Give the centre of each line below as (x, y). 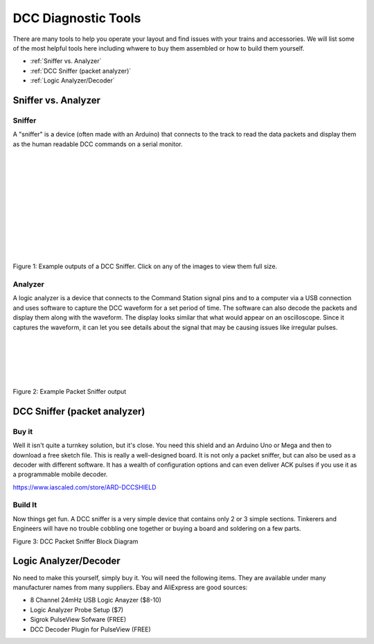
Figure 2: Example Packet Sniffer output (70, 391)
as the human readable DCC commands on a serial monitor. (98, 144)
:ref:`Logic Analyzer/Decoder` (73, 80)
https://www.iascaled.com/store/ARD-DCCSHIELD (84, 487)
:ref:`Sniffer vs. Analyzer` (66, 61)
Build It (25, 505)
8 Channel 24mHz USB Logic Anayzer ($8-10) (96, 600)
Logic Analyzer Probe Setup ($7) (77, 609)
